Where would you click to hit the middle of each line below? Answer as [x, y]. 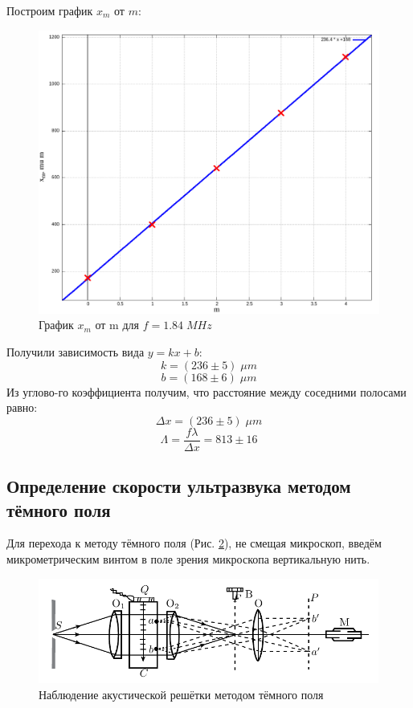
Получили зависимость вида [76, 351]
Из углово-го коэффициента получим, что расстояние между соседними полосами [206, 391]
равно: [22, 407]
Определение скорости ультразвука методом [179, 486]
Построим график [50, 10]
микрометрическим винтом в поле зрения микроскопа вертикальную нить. [188, 559]
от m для [117, 325]
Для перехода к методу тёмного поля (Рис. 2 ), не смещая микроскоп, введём [194, 543]
